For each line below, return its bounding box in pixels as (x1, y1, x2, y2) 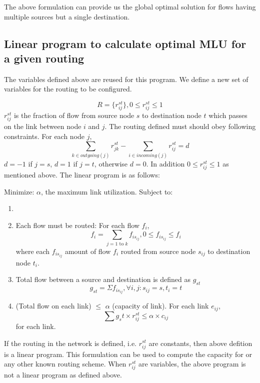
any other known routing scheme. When (4, 358, 126, 369)
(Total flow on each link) (15, 300, 91, 311)
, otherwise (94, 158, 128, 168)
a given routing (4, 50, 84, 65)
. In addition (146, 158, 185, 168)
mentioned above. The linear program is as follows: (4, 169, 160, 180)
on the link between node (4, 121, 81, 131)
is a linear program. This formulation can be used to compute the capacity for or (4, 348, 252, 359)
